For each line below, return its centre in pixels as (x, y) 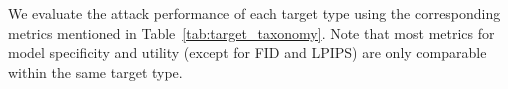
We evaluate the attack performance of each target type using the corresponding (254, 13)
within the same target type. (95, 71)
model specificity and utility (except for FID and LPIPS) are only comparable (247, 52)
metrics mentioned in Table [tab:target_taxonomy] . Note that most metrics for (251, 32)
